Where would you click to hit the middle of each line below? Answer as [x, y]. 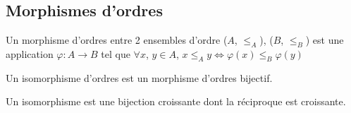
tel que [116, 54]
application [30, 54]
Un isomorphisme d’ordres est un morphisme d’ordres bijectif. [139, 77]
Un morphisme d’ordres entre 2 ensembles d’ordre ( [117, 40]
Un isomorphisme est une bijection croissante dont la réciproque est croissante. [176, 101]
